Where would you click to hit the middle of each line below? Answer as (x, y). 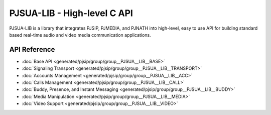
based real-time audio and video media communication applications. (80, 35)
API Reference (32, 49)
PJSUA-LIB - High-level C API (71, 13)
